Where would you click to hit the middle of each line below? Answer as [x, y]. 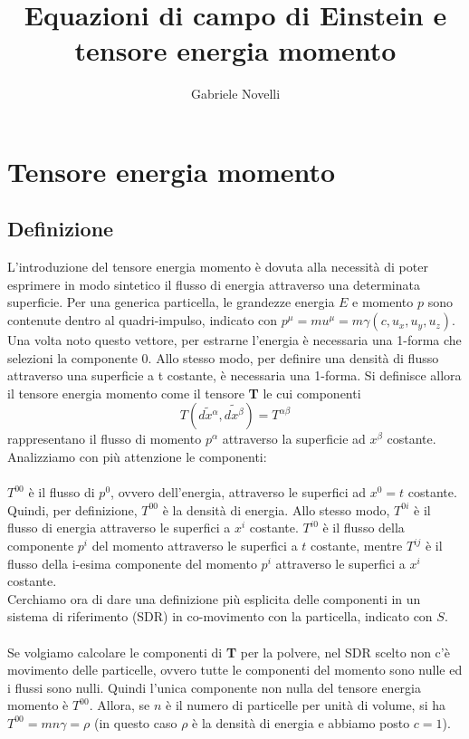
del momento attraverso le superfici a [195, 546]
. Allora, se [120, 705]
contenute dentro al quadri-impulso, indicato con [143, 320]
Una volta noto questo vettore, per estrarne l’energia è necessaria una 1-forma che [234, 340]
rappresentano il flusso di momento [105, 439]
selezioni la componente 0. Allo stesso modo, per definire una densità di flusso [223, 357]
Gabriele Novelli [235, 94]
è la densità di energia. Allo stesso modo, [276, 509]
